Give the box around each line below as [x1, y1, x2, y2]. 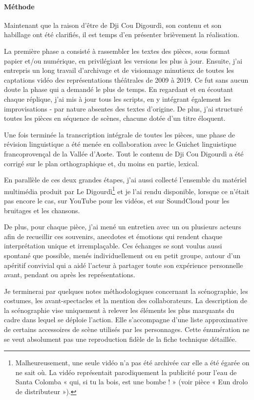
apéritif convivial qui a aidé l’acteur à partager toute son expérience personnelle [4, 260, 243, 270]
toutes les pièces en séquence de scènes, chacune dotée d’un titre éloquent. [4, 113, 226, 123]
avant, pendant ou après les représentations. [4, 269, 135, 280]
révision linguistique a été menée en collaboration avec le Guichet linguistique [4, 139, 236, 149]
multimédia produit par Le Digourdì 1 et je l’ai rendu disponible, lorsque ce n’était [4, 184, 250, 196]
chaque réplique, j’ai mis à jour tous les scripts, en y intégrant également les [4, 93, 232, 104]
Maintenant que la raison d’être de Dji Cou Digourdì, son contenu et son [4, 20, 222, 30]
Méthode [4, 1, 35, 11]
